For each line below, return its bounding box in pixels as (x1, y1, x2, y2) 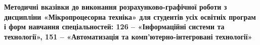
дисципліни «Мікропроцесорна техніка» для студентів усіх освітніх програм (4, 11, 256, 22)
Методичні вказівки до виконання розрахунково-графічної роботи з (4, 2, 227, 12)
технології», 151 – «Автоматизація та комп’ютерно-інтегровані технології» (4, 31, 252, 41)
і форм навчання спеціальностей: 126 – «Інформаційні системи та (4, 21, 225, 32)
